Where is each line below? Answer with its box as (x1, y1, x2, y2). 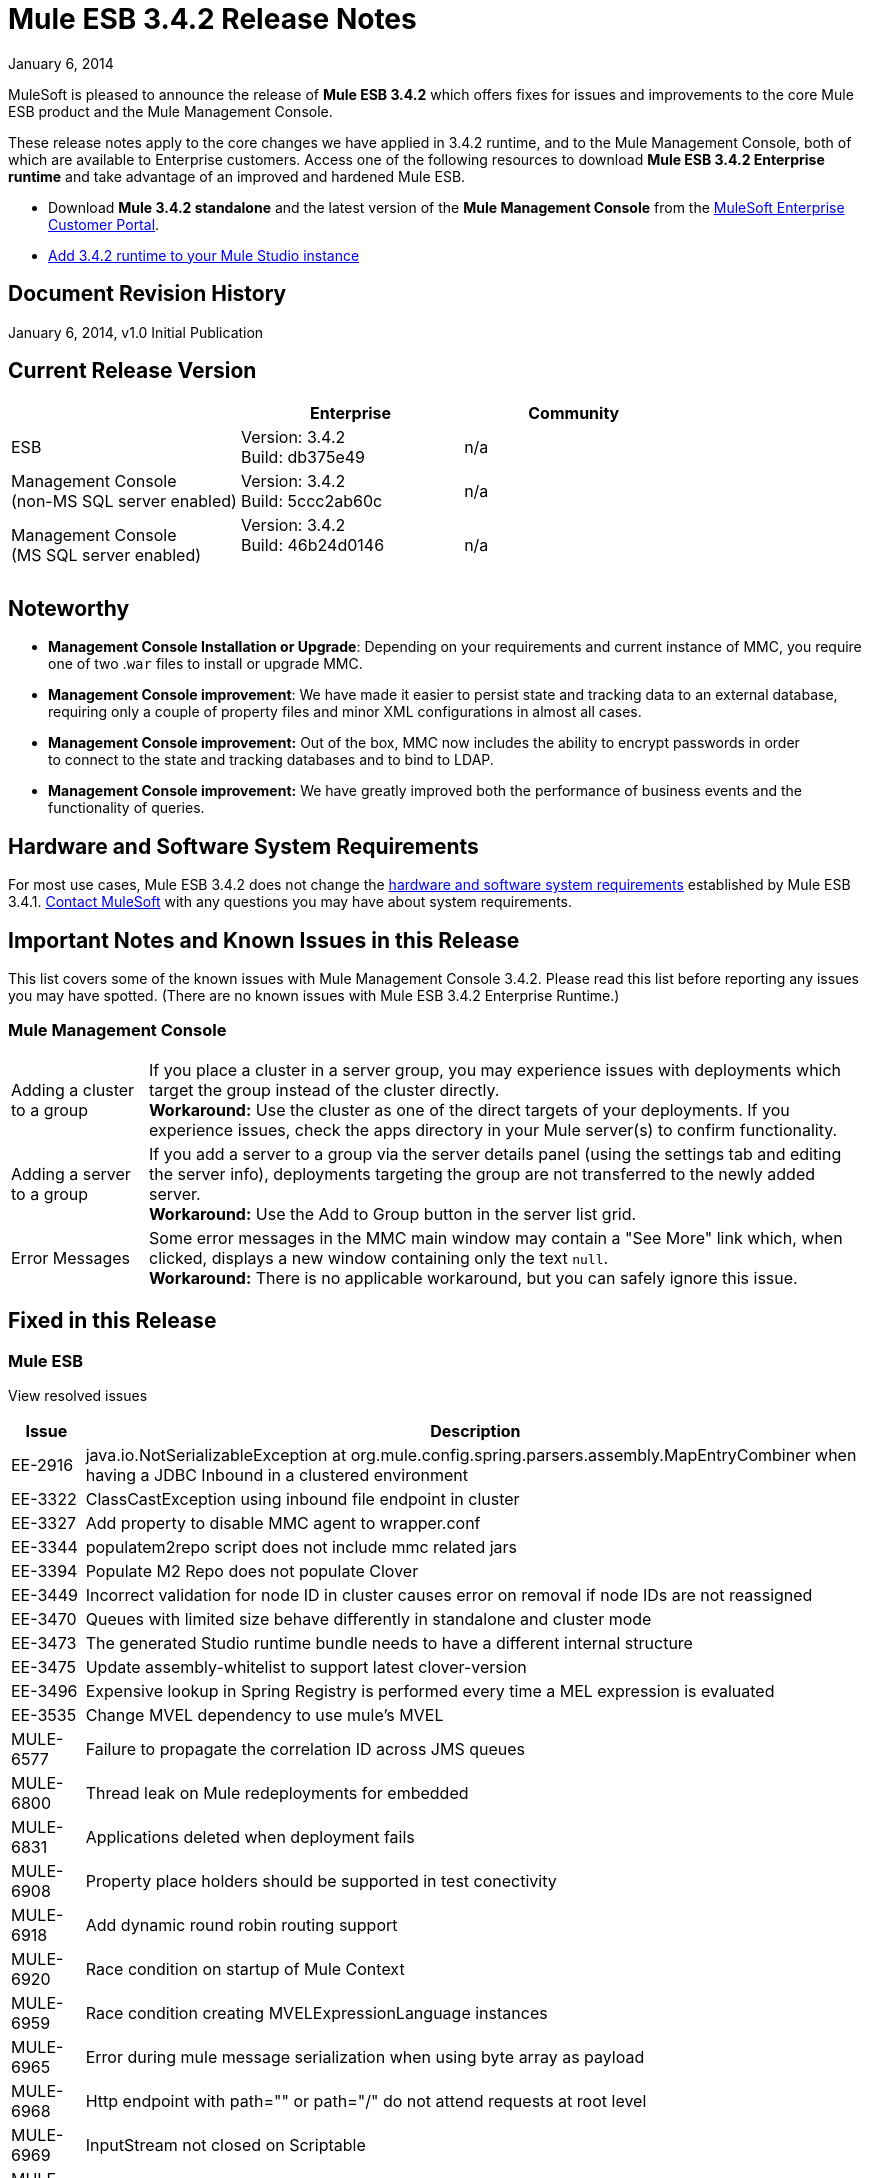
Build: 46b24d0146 (240, 535, 385, 556)
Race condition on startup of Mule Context (85, 1958, 405, 1979)
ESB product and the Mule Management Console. (8, 102, 333, 120)
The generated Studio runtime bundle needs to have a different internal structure (85, 1632, 693, 1653)
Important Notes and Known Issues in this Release (8, 927, 520, 953)
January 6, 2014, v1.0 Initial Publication (8, 323, 264, 341)
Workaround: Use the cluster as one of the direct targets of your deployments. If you (149, 1099, 790, 1120)
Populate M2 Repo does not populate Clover (85, 1560, 419, 1581)
